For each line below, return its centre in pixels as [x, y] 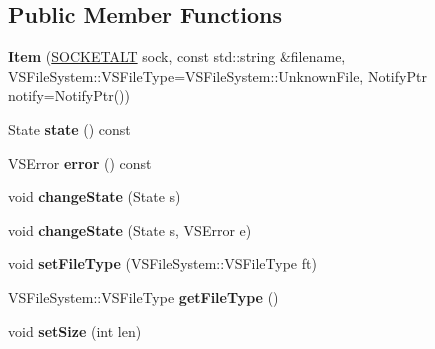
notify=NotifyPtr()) [69, 95]
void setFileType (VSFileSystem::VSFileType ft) [162, 263]
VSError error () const [80, 162]
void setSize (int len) [75, 330]
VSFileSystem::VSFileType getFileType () [143, 296]
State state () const [69, 128]
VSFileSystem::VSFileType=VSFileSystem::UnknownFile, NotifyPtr [217, 75]
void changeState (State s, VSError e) [130, 229]
